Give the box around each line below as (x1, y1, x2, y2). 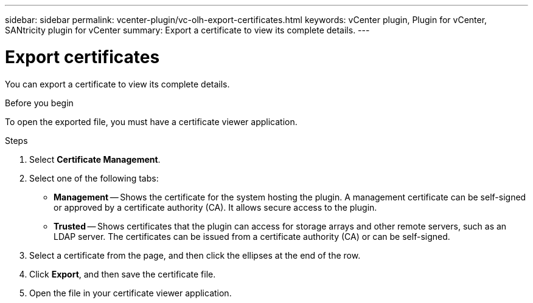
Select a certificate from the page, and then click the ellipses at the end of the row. (29, 250, 361, 260)
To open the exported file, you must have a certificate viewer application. (5, 116, 298, 127)
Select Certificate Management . (29, 154, 161, 165)
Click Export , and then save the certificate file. (29, 268, 216, 279)
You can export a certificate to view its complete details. (5, 78, 230, 89)
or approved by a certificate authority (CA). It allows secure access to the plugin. (54, 202, 377, 213)
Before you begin (5, 97, 74, 108)
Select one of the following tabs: (29, 172, 159, 183)
